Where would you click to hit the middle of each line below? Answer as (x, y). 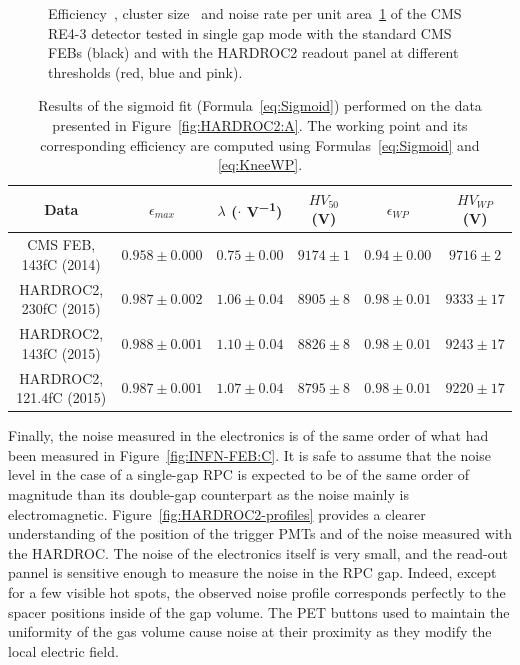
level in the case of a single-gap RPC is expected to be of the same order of (239, 474)
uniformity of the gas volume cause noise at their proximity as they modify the (250, 631)
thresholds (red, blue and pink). (145, 71)
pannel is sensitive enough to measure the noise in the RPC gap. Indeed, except (252, 572)
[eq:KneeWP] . (260, 164)
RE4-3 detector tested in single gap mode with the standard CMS (250, 32)
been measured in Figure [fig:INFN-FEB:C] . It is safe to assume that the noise (249, 454)
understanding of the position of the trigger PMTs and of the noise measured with (260, 533)
